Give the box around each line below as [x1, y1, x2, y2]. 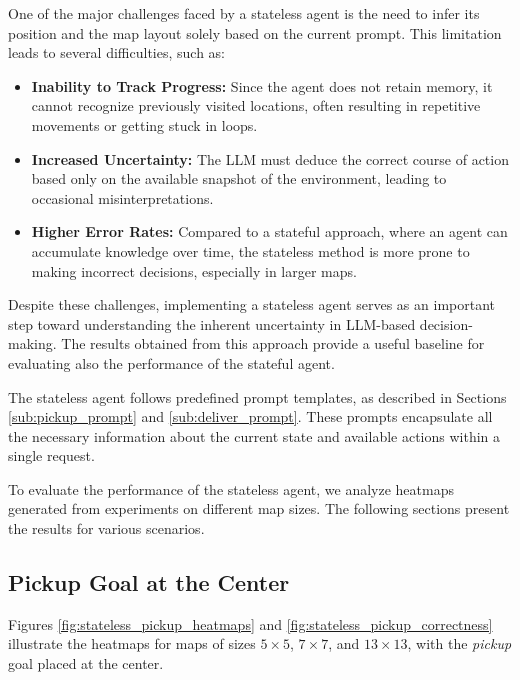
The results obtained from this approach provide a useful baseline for [61, 333, 485, 354]
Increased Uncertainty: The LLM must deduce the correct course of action [31, 148, 509, 169]
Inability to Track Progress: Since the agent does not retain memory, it [31, 75, 493, 96]
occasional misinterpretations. [31, 187, 214, 208]
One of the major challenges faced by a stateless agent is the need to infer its [8, 3, 480, 23]
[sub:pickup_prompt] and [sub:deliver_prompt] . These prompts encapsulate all [8, 406, 493, 427]
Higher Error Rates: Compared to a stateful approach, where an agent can [31, 221, 508, 242]
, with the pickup [407, 633, 512, 654]
